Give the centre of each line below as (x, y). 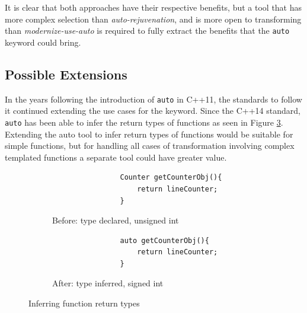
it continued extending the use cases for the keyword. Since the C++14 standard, (153, 111)
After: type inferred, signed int (108, 283)
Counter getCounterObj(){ (171, 178)
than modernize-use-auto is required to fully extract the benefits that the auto (147, 31)
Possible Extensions (66, 74)
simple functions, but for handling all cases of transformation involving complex (150, 146)
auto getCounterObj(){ (164, 240)
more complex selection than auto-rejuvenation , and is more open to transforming (153, 19)
